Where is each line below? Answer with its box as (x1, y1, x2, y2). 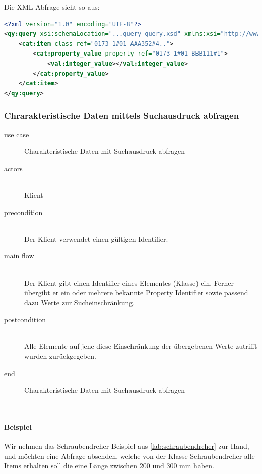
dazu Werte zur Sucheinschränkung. (24, 297, 135, 307)
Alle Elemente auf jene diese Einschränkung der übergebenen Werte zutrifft (24, 341, 257, 351)
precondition (4, 206, 43, 217)
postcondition (4, 314, 46, 325)
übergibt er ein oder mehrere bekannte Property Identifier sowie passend (24, 287, 248, 298)
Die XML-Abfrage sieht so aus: (4, 2, 100, 12)
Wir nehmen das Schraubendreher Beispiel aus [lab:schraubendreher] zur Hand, (4, 441, 249, 451)
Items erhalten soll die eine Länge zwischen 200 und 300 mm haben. (4, 460, 214, 471)
